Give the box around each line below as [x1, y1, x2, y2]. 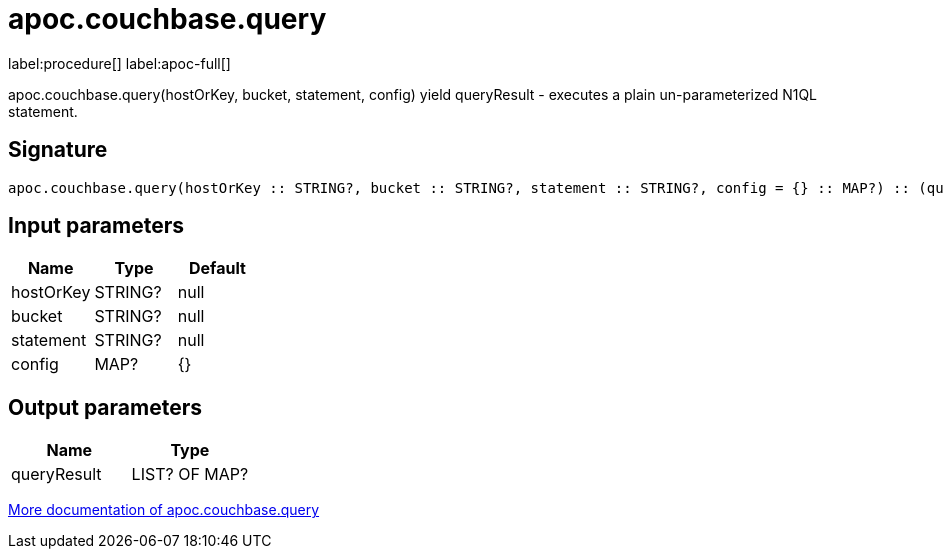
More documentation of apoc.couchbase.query [8, 501, 320, 519]
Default [189, 258, 246, 279]
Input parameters [8, 213, 185, 239]
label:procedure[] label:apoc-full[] [8, 54, 231, 72]
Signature [8, 137, 108, 163]
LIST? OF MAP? [131, 464, 249, 485]
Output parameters [8, 394, 202, 420]
